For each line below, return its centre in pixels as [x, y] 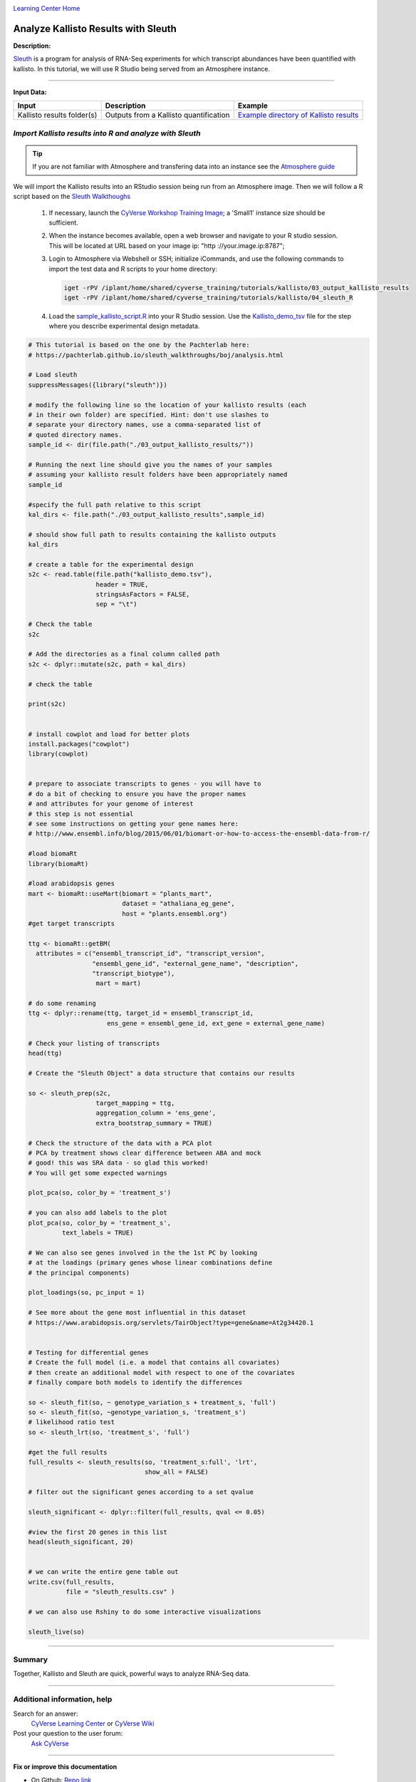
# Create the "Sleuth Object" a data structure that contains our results [162, 1073]
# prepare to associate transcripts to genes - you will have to [145, 784]
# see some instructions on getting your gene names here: [133, 824]
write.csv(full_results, [72, 1582]
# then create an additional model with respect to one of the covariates [162, 1372]
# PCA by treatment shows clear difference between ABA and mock [145, 1153]
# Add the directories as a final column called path [124, 654]
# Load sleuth [53, 375]
